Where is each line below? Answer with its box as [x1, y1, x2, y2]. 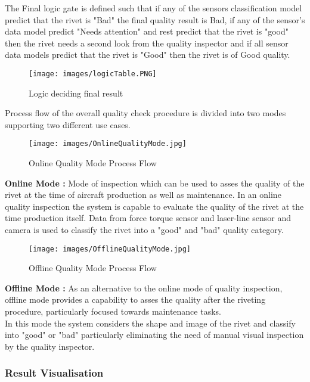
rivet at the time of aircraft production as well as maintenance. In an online [5, 188, 281, 201]
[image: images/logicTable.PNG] [29, 69, 157, 78]
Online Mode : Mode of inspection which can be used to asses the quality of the [5, 176, 305, 189]
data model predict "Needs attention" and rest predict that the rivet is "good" [5, 25, 289, 38]
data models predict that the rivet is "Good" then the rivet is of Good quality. [5, 48, 290, 61]
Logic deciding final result [29, 86, 123, 99]
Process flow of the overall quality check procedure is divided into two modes [5, 107, 286, 119]
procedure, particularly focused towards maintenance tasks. [5, 305, 221, 318]
